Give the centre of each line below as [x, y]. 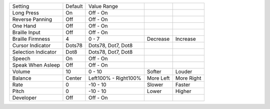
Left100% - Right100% [115, 78]
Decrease [158, 39]
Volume [21, 71]
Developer [24, 98]
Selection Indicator [34, 52]
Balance [22, 78]
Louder [184, 71]
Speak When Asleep [36, 65]
